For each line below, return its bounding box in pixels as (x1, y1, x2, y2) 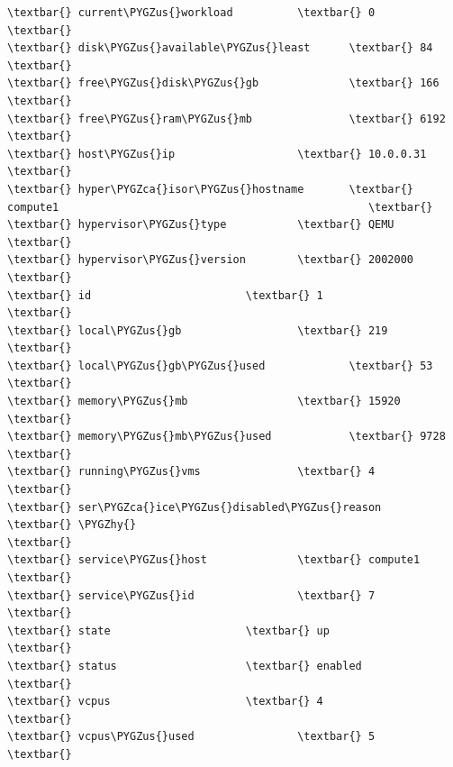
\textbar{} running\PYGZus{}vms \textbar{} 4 (7, 465, 376, 479)
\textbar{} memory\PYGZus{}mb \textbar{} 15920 (7, 395, 401, 408)
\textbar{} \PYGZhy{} (7, 518, 137, 532)
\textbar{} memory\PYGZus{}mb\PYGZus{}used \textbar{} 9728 (7, 430, 446, 443)
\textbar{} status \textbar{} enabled (7, 659, 362, 672)
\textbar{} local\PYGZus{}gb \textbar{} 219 (7, 324, 388, 337)
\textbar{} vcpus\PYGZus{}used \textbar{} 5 (7, 730, 376, 744)
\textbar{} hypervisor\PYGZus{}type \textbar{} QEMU (7, 218, 394, 232)
